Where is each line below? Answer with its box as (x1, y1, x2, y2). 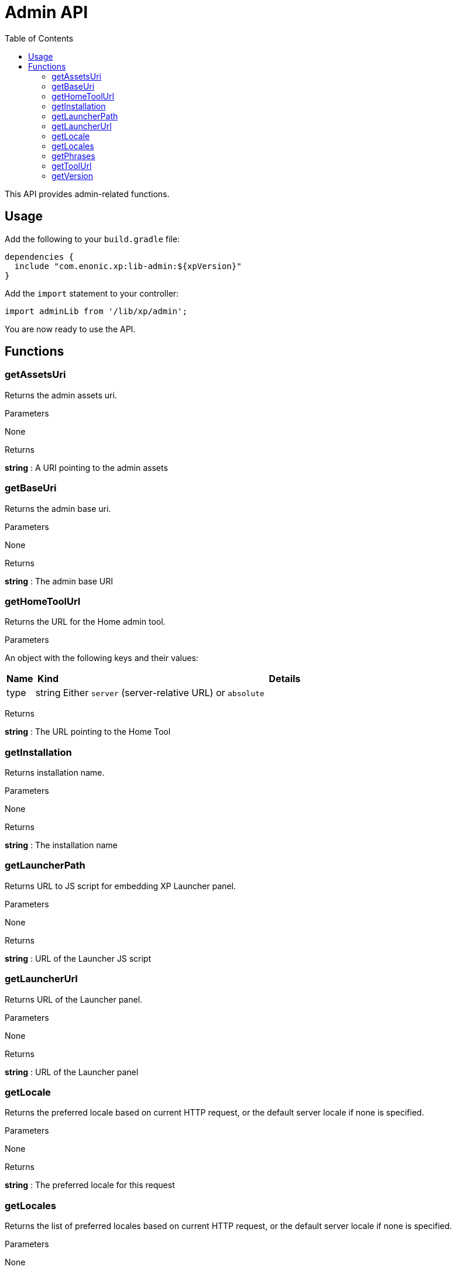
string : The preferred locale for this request (5, 1180, 175, 1190)
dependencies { (5, 252, 74, 261)
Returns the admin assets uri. (5, 390, 117, 400)
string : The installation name (5, 840, 118, 851)
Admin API (5, 2, 88, 22)
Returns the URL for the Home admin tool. (5, 617, 166, 627)
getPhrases (52, 150, 95, 161)
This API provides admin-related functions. (5, 188, 170, 199)
